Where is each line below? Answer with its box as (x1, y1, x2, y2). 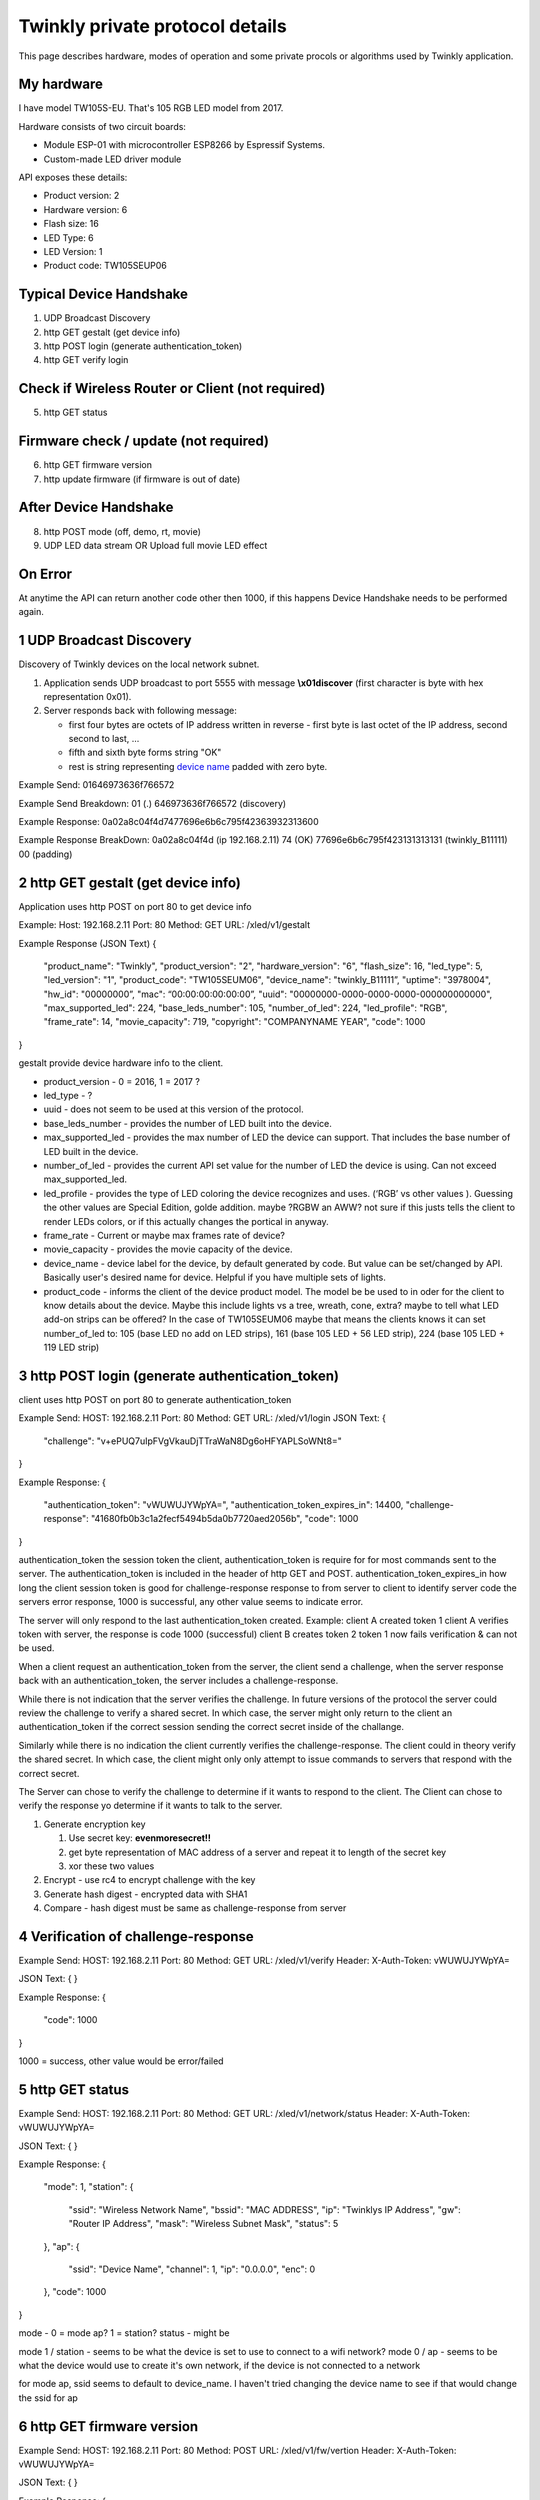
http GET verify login (43, 354, 129, 366)
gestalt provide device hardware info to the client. (18, 1057, 224, 1069)
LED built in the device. (43, 1145, 139, 1157)
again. (18, 606, 45, 618)
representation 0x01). (43, 690, 132, 702)
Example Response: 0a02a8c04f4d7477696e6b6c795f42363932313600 (18, 816, 319, 828)
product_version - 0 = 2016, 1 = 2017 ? (43, 1075, 200, 1087)
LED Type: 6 (43, 231, 94, 244)
